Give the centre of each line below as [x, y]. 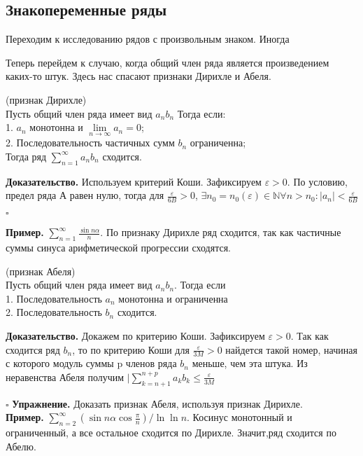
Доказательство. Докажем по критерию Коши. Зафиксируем [135, 335]
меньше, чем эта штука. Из [250, 363]
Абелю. [21, 446]
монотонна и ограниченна [173, 298]
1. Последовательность [54, 298]
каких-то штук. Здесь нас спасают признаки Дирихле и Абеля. [138, 76]
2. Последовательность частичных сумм [90, 143]
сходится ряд [33, 349]
